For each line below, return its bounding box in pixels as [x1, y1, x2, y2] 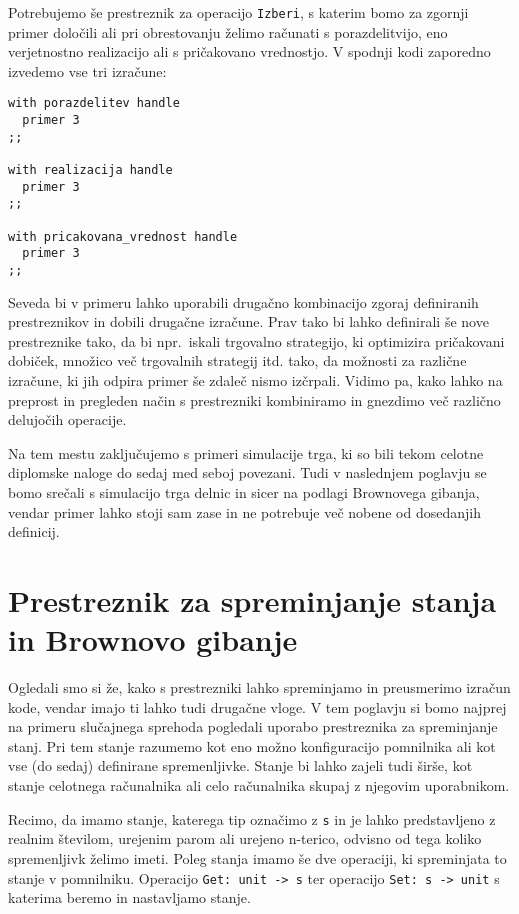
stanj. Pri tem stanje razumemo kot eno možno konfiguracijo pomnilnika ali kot [8, 735, 496, 756]
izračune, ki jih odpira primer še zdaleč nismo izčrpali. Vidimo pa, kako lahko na [8, 370, 503, 391]
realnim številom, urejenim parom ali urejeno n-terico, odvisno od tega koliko [8, 828, 482, 849]
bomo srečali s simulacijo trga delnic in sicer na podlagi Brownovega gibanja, [8, 482, 480, 502]
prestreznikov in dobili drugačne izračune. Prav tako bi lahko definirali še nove [8, 311, 489, 332]
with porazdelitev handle [8, 96, 180, 111]
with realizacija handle [8, 163, 173, 178]
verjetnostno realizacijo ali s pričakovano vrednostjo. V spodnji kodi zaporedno [8, 41, 491, 62]
